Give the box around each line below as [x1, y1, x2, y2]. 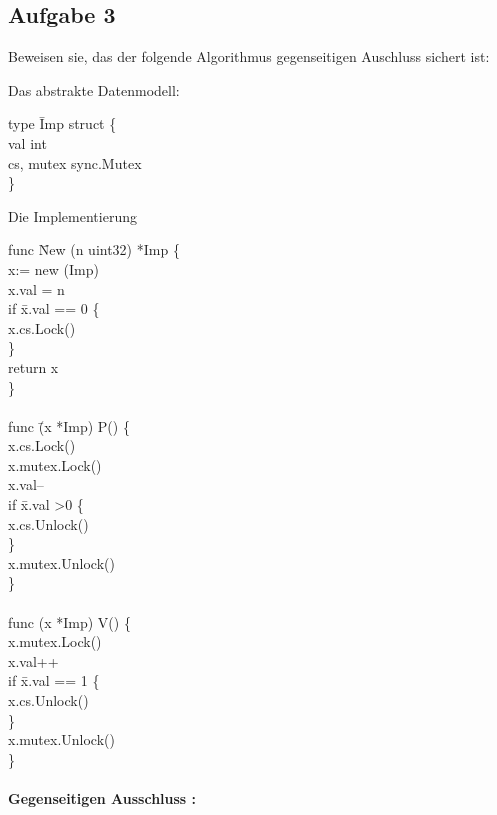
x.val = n [8, 278, 65, 299]
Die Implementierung [8, 205, 137, 226]
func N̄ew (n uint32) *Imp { [8, 239, 180, 260]
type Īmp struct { [8, 113, 117, 134]
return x [8, 356, 59, 377]
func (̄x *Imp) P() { [8, 415, 130, 436]
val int [8, 132, 47, 153]
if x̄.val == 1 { [8, 670, 100, 691]
